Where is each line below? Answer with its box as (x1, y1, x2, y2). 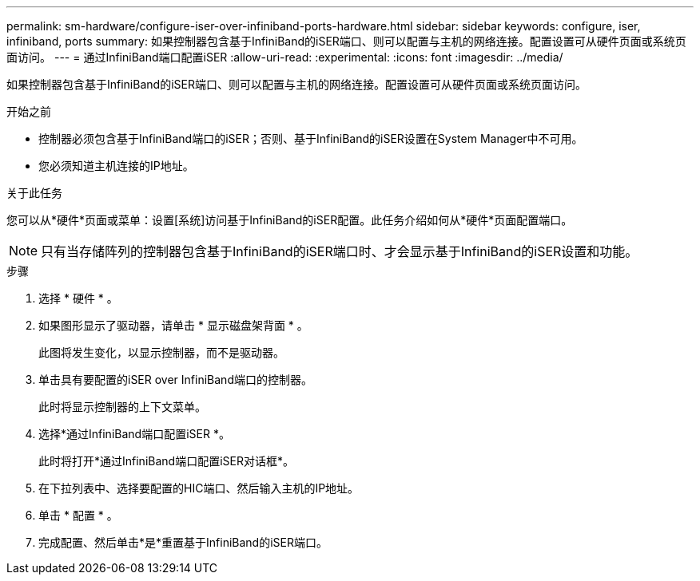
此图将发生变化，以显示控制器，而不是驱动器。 (38, 346, 284, 359)
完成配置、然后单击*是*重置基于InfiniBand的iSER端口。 (38, 536, 328, 549)
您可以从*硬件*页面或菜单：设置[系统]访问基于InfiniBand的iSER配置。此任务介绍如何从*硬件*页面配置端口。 (6, 213, 573, 227)
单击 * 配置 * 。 (38, 508, 118, 522)
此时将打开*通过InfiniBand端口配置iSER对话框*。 (38, 454, 294, 468)
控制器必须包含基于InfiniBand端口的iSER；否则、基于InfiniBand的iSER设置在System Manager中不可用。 (38, 132, 583, 145)
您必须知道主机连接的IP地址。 (38, 159, 194, 172)
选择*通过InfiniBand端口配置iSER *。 (38, 427, 230, 441)
